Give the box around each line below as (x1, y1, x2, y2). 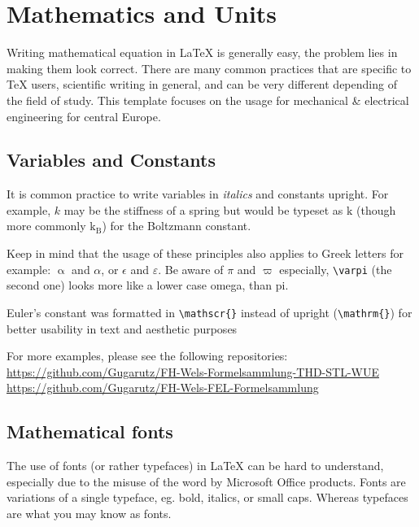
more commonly (7, 217, 86, 234)
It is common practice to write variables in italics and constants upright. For (7, 185, 389, 203)
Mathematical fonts (7, 419, 173, 444)
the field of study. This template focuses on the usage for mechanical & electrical (7, 91, 409, 108)
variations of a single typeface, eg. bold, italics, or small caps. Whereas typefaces (7, 489, 408, 506)
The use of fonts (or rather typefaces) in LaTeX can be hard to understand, (7, 457, 384, 474)
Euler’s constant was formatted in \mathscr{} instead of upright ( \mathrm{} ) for (7, 303, 412, 320)
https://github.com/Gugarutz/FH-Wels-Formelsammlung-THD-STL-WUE (7, 363, 379, 380)
